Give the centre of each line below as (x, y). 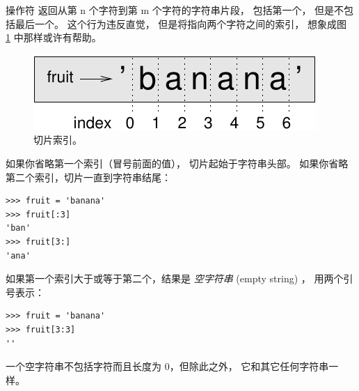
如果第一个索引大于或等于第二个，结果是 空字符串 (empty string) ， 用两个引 (179, 278)
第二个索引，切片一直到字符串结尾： (88, 177)
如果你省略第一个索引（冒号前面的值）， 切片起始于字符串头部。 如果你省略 (177, 163)
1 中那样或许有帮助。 (54, 37)
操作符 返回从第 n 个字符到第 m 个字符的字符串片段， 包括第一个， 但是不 (175, 10)
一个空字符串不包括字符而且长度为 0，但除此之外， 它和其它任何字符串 (167, 366)
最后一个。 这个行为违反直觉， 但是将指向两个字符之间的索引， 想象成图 (181, 23)
